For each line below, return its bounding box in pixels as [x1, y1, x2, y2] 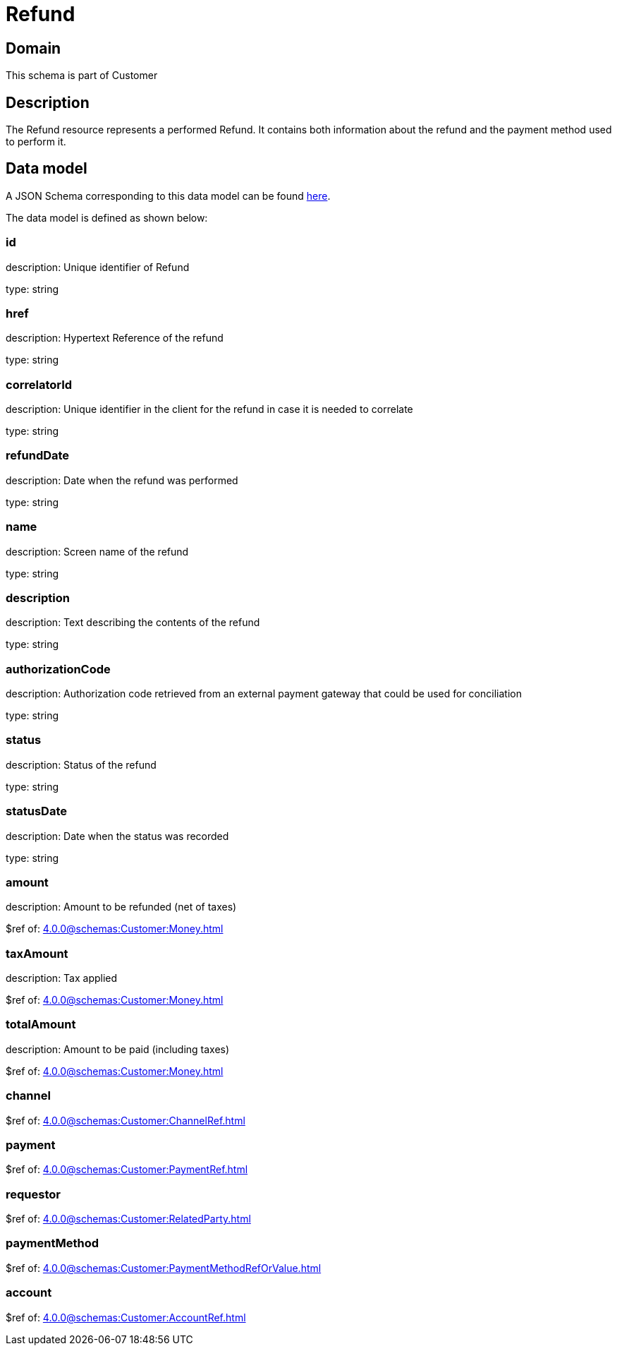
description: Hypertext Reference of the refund [6, 332, 224, 344]
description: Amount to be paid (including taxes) [6, 1043, 230, 1055]
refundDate [6, 448, 70, 463]
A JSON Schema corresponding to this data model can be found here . [6, 189, 331, 202]
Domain [6, 39, 61, 57]
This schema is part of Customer [6, 69, 158, 82]
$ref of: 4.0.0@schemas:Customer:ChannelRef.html [6, 1114, 245, 1127]
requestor [6, 1187, 61, 1201]
